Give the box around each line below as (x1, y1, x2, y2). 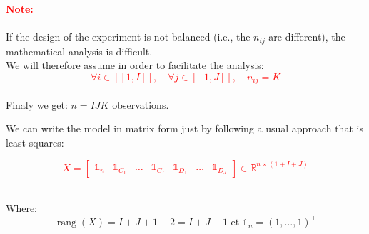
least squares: (6, 135, 64, 150)
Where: (6, 201, 37, 216)
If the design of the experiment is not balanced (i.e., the (6, 29, 251, 44)
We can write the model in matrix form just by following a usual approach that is (6, 121, 363, 136)
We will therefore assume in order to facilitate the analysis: (6, 58, 264, 73)
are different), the (268, 29, 345, 44)
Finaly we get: (6, 97, 68, 112)
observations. (112, 97, 169, 112)
